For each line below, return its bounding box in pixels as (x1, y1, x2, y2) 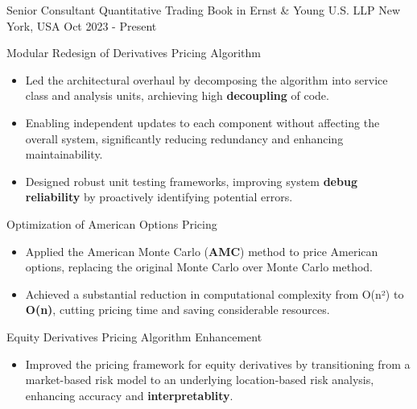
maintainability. (25, 146, 103, 163)
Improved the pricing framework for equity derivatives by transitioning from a (25, 355, 411, 372)
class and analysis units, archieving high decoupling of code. (25, 87, 329, 104)
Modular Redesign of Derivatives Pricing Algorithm (6, 44, 261, 61)
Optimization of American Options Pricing (6, 215, 217, 232)
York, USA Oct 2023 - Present (6, 17, 157, 34)
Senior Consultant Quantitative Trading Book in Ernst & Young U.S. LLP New (6, 2, 401, 18)
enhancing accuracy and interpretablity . (25, 386, 233, 403)
